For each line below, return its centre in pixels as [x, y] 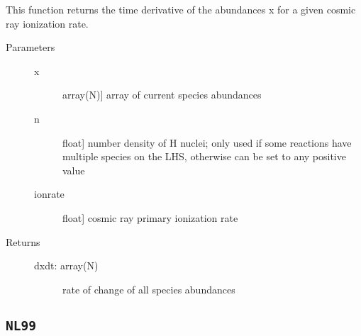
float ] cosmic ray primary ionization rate [150, 217]
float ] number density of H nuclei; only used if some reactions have [207, 142]
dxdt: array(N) [66, 265]
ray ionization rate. [47, 23]
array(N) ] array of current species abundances [162, 95]
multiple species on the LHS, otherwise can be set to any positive [204, 156]
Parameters [30, 47]
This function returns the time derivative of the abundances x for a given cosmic [181, 9]
